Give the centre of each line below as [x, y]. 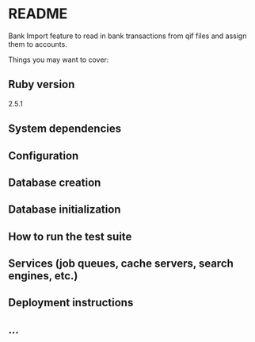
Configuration [44, 156]
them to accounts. [38, 44]
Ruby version [42, 85]
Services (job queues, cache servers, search [121, 264]
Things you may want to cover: [59, 60]
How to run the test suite [70, 236]
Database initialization [65, 210]
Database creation [55, 182]
